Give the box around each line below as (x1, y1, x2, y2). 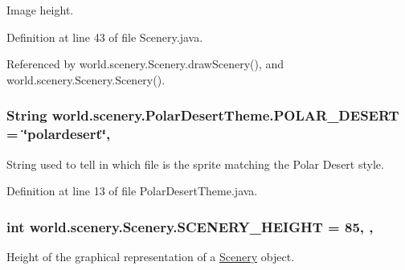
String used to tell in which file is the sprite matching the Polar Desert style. (6, 155, 384, 172)
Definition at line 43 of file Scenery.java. (6, 28, 203, 45)
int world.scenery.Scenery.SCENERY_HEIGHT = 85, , (6, 216, 374, 236)
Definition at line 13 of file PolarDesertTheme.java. (6, 182, 258, 199)
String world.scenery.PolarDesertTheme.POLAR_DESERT (6, 105, 399, 125)
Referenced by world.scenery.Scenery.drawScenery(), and (6, 55, 284, 72)
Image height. (6, 2, 74, 18)
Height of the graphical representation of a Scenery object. (6, 247, 295, 264)
